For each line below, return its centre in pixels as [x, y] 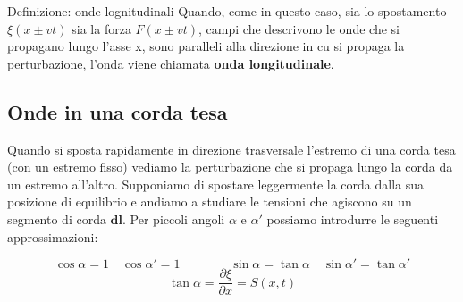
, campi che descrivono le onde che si [299, 28]
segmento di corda [57, 218]
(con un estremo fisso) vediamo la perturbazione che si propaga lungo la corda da [230, 167]
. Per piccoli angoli [174, 218]
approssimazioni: [53, 236]
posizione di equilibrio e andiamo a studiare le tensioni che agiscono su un [210, 201]
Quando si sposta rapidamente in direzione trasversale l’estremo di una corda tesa [231, 149]
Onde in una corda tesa [118, 111]
